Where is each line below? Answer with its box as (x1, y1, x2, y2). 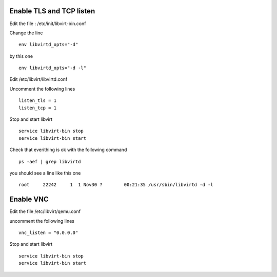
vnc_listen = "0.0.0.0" (18, 230, 78, 236)
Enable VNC (9, 195, 49, 204)
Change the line (9, 30, 43, 36)
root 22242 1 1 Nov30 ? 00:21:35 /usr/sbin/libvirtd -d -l (18, 182, 213, 188)
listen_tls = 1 (18, 98, 57, 103)
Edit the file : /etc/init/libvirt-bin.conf (9, 20, 86, 27)
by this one (9, 53, 33, 59)
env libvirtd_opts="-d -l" (18, 65, 87, 71)
